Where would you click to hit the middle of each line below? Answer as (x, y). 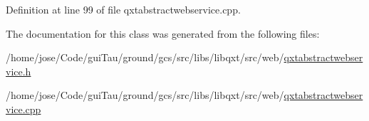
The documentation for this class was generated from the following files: (163, 33)
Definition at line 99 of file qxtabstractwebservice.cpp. (123, 9)
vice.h (19, 71)
